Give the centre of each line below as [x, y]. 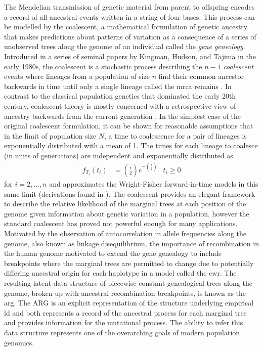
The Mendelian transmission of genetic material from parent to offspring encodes [129, 7]
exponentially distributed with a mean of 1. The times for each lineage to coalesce [131, 145]
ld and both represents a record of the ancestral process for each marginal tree [125, 312]
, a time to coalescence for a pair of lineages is [176, 135]
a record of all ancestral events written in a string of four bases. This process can [129, 16]
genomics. [19, 342]
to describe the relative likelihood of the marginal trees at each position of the [125, 204]
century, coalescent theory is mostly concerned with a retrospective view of [120, 105]
